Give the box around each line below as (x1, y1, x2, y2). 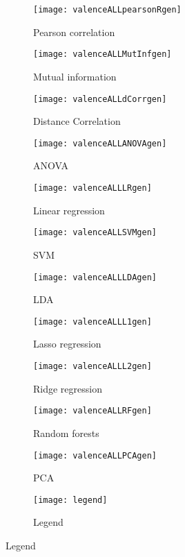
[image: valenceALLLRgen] (33, 183, 152, 193)
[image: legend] (33, 495, 108, 505)
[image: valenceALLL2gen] (33, 361, 152, 371)
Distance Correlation (33, 114, 121, 128)
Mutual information (33, 69, 117, 83)
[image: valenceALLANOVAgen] (33, 138, 167, 148)
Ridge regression (33, 381, 102, 395)
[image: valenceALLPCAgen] (33, 450, 157, 461)
